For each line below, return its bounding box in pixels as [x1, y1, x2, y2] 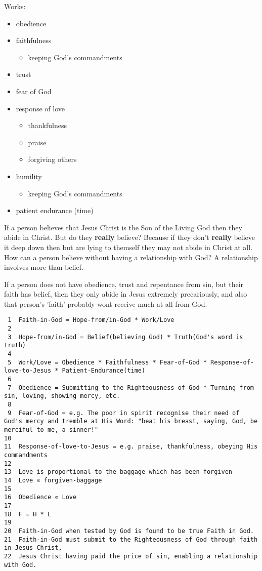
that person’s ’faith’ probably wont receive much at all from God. [4, 298, 207, 309]
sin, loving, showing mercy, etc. [4, 392, 120, 400]
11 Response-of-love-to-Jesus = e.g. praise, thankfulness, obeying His [4, 443, 258, 451]
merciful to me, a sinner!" [4, 426, 99, 433]
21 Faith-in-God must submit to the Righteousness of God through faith [4, 536, 258, 543]
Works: [4, 1, 26, 11]
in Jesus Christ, [4, 544, 62, 552]
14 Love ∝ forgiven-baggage [4, 476, 102, 484]
